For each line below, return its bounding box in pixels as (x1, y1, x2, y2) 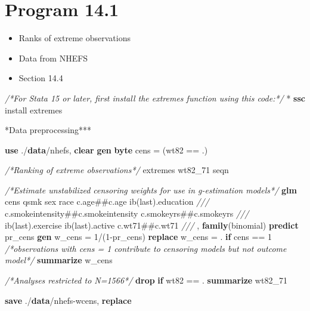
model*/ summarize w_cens (5, 254, 113, 266)
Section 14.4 (18, 72, 63, 84)
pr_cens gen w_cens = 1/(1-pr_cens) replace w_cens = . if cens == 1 (5, 230, 272, 243)
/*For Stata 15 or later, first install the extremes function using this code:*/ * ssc (5, 91, 305, 104)
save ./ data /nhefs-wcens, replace (5, 294, 132, 306)
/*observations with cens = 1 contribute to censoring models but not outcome (5, 242, 287, 254)
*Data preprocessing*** (5, 124, 92, 136)
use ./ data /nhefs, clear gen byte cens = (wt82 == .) (5, 143, 208, 156)
